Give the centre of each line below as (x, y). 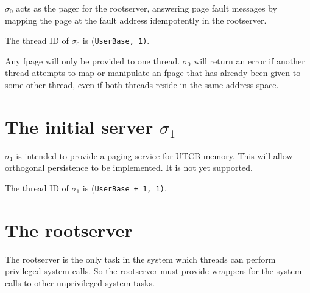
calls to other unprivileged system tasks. (80, 282)
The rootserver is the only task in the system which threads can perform (140, 259)
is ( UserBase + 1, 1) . (125, 188)
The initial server (79, 126)
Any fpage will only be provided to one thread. (93, 60)
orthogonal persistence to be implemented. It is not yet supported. (129, 167)
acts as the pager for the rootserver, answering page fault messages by (146, 8)
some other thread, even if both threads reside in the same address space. (142, 85)
